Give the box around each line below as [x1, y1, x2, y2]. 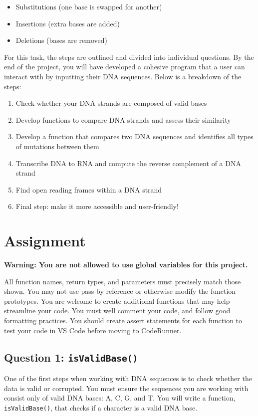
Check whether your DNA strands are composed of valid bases [15, 98, 207, 108]
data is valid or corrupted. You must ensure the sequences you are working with [4, 383, 249, 393]
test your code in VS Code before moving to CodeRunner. [4, 325, 182, 335]
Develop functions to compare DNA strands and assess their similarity [15, 114, 231, 125]
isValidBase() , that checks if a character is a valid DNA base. [4, 402, 198, 413]
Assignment [4, 230, 86, 251]
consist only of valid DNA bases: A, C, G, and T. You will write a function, [4, 393, 236, 403]
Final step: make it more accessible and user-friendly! [15, 201, 179, 211]
